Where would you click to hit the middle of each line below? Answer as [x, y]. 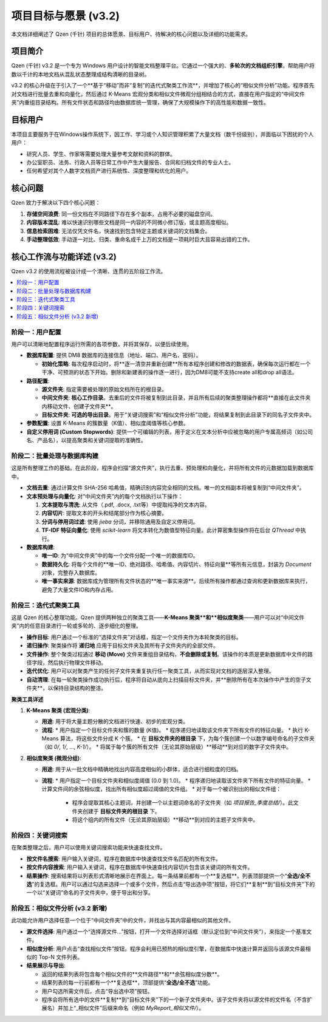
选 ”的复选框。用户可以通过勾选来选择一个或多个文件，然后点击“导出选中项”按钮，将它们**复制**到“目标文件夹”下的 [171, 884]
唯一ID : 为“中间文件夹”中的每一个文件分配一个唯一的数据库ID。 [120, 556]
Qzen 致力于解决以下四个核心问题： [56, 203]
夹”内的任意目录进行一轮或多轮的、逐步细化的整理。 [77, 626]
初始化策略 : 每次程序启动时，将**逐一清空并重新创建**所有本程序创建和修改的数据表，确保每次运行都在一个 [176, 364]
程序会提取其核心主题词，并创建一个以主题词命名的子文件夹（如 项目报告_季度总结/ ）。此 [183, 803]
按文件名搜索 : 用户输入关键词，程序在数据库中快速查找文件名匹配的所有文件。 [124, 859]
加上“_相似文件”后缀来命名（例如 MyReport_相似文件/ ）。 [134, 1008]
